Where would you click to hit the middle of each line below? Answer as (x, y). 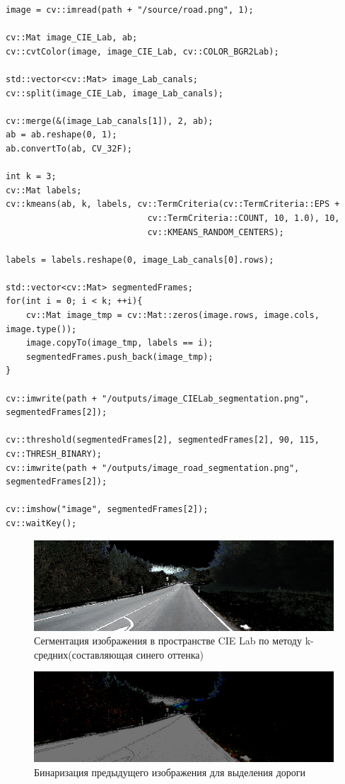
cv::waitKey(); (41, 523)
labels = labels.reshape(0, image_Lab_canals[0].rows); (140, 260)
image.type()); (41, 329)
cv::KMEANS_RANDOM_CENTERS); (216, 232)
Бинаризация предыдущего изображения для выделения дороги (170, 772)
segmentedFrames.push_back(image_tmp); (119, 357)
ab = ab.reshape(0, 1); (62, 135)
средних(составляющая (83, 654)
